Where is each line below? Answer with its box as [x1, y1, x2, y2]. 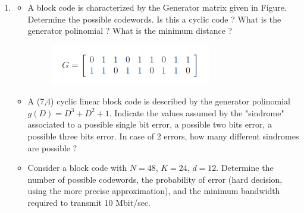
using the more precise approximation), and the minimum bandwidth [27, 185, 280, 197]
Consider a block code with [27, 161, 127, 174]
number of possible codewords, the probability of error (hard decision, [27, 173, 283, 185]
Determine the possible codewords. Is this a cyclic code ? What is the [27, 12, 281, 25]
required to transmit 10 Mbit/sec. [27, 196, 151, 209]
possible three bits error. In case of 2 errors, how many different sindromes [27, 130, 299, 142]
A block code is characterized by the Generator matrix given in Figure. [27, 1, 287, 13]
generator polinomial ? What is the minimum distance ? [27, 24, 233, 37]
